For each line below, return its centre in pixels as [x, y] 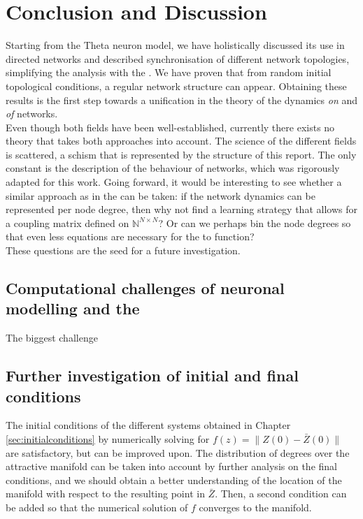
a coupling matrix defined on [67, 222]
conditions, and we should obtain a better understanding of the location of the [174, 480]
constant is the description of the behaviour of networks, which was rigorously [173, 168]
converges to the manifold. [255, 507]
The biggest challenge [52, 338]
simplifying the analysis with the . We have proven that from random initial [169, 72]
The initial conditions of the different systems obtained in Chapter [148, 425]
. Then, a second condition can [281, 494]
